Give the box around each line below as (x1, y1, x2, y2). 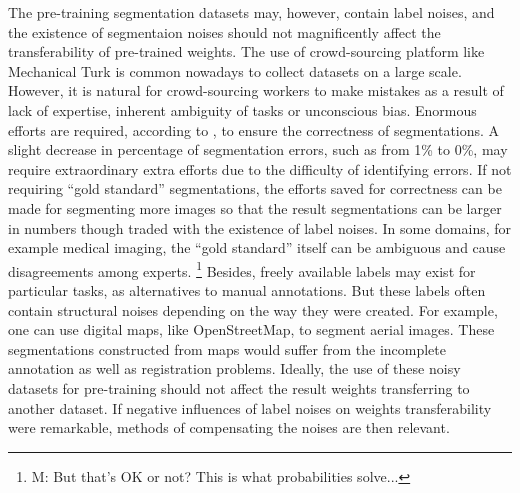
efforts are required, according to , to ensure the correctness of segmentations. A (8, 119, 500, 140)
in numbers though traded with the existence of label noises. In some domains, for (8, 217, 512, 238)
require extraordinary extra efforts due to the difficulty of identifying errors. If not (8, 158, 512, 179)
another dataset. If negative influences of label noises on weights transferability (8, 397, 492, 418)
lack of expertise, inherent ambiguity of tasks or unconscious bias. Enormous (8, 99, 477, 120)
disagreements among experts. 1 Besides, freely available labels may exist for (8, 257, 476, 281)
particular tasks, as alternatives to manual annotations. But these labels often (8, 279, 486, 300)
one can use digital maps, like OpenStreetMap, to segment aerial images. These (8, 319, 495, 340)
